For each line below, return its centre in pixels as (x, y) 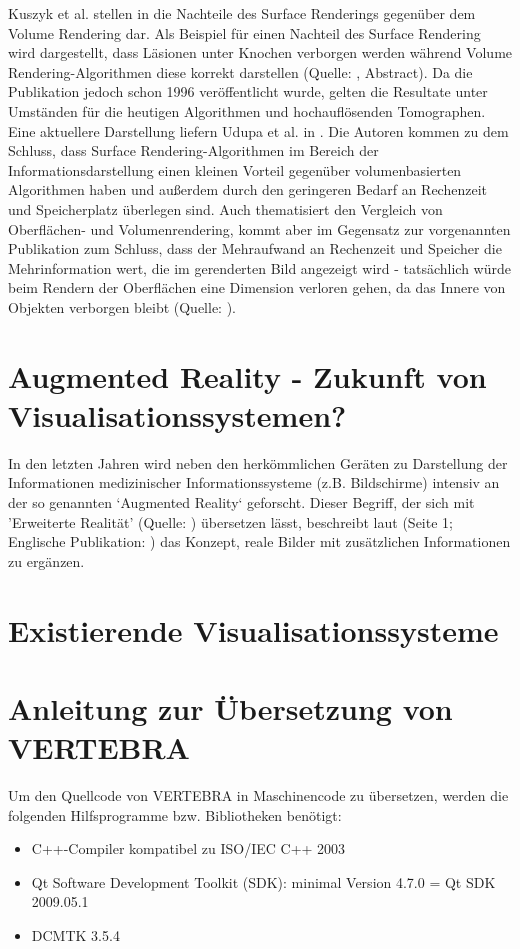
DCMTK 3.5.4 (75, 935)
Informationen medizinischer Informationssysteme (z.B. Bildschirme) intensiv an (254, 482)
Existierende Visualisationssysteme (253, 629)
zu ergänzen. (46, 560)
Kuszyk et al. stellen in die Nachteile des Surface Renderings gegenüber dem (242, 13)
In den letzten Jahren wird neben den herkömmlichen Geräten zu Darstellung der (258, 462)
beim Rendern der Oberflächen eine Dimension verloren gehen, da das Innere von (257, 287)
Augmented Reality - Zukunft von (247, 375)
